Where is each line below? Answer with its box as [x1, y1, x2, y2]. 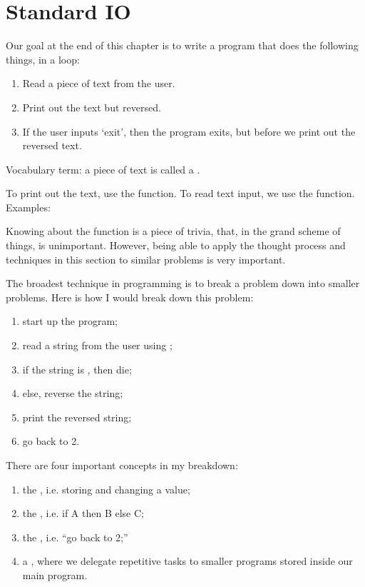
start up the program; [22, 313, 118, 328]
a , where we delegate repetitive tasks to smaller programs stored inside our [22, 553, 353, 568]
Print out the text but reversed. [22, 99, 161, 114]
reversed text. [22, 138, 82, 153]
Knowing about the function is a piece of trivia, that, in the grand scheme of [6, 224, 341, 239]
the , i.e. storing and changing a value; [22, 481, 190, 496]
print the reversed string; [22, 409, 132, 424]
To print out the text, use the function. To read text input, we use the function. [6, 186, 355, 201]
